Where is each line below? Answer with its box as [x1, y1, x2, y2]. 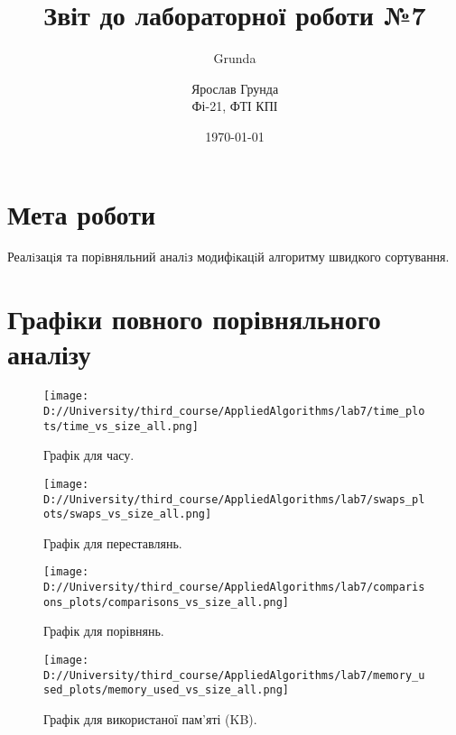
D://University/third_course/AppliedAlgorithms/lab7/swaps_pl [43, 492, 425, 506]
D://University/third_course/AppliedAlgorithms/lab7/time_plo [43, 405, 425, 418]
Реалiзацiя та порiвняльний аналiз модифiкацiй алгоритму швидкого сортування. [7, 247, 450, 266]
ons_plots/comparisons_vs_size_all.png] [43, 595, 290, 609]
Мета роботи [7, 195, 156, 232]
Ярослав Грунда [191, 78, 279, 97]
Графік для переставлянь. [43, 533, 182, 552]
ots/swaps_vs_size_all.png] [43, 508, 212, 521]
